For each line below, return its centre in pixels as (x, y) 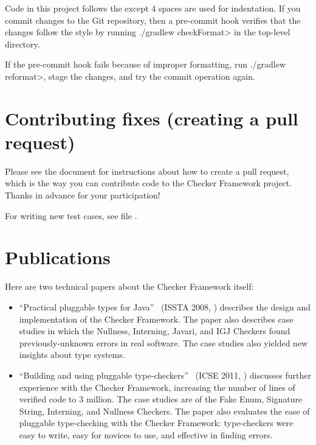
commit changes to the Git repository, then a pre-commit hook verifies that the (153, 20)
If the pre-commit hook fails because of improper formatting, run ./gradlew (146, 64)
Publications (58, 257)
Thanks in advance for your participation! (83, 195)
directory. (22, 44)
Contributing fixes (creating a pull (152, 118)
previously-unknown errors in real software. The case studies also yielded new (163, 342)
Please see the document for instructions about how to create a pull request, (147, 171)
